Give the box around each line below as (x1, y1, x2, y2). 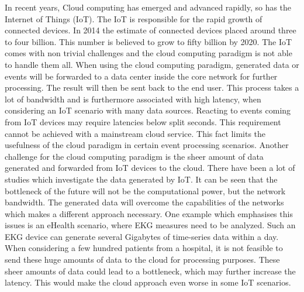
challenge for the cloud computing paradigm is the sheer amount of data (5, 150, 264, 162)
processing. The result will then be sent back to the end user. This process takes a (5, 81, 299, 94)
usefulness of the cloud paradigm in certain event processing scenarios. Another (5, 139, 289, 151)
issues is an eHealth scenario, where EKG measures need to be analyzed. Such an (5, 219, 296, 231)
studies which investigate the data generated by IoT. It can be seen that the (5, 173, 278, 185)
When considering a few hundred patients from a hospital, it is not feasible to (5, 242, 283, 254)
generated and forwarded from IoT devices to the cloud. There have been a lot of (5, 162, 295, 174)
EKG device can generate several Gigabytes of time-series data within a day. (5, 230, 279, 242)
